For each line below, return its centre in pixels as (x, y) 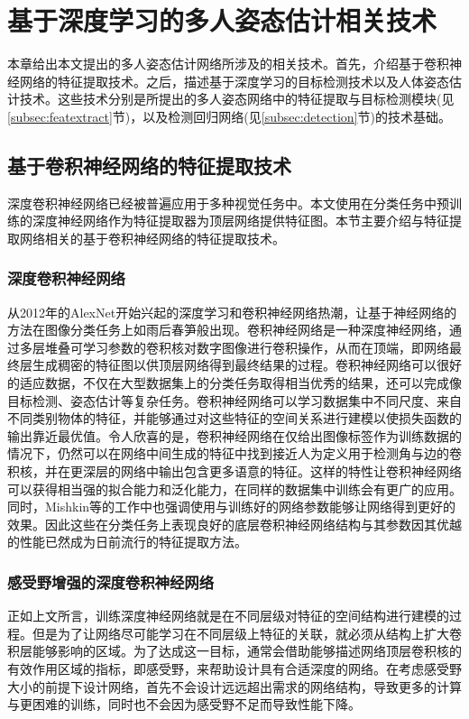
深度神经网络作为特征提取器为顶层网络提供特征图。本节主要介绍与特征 (240, 221)
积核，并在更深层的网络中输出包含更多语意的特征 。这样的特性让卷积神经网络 (234, 471)
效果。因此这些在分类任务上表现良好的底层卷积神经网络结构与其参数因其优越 (234, 524)
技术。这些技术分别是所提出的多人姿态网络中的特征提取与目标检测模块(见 (237, 99)
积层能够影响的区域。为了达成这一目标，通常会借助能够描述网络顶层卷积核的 (234, 651)
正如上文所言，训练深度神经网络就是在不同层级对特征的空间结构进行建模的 (228, 616)
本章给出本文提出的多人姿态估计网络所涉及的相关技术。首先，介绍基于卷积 (228, 64)
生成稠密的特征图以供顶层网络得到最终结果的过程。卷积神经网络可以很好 (247, 365)
